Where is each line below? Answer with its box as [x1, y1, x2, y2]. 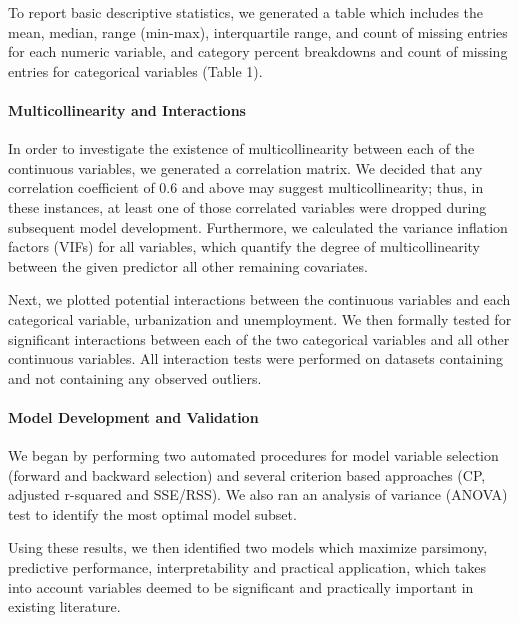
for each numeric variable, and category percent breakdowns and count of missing [8, 41, 508, 62]
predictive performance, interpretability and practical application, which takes [8, 557, 486, 578]
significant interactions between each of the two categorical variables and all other [8, 328, 510, 349]
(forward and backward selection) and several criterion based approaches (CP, [8, 464, 486, 485]
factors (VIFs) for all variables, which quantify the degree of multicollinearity [8, 236, 480, 257]
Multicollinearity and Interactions [8, 99, 246, 120]
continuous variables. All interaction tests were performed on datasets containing [8, 348, 503, 369]
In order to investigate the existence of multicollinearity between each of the [8, 138, 475, 159]
